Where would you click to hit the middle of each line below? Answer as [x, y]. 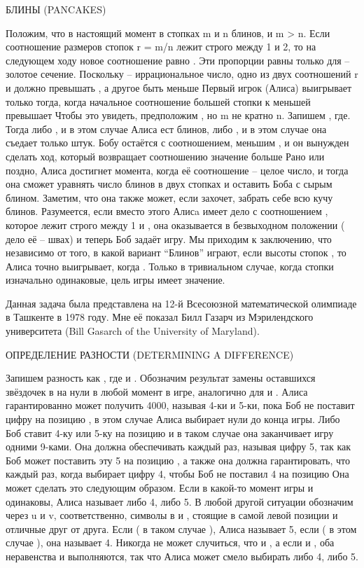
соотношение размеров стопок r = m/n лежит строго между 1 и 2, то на [161, 47]
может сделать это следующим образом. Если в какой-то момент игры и [160, 487]
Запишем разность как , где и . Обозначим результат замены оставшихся [161, 378]
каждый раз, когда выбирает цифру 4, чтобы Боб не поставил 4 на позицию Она [177, 474]
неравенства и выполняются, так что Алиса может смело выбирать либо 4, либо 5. [182, 556]
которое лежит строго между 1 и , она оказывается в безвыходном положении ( [175, 224]
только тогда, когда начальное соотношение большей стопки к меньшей [158, 101]
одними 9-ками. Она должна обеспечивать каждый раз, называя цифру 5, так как [178, 446]
